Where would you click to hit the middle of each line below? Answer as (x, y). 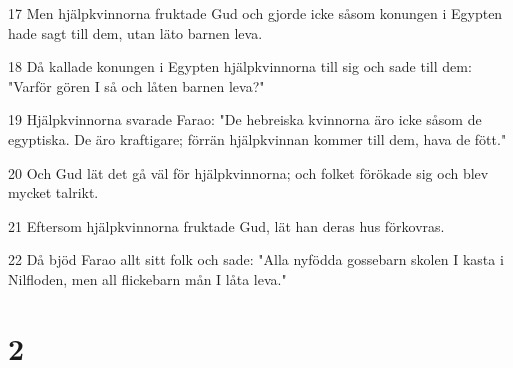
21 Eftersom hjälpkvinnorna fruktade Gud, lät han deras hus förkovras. (226, 225)
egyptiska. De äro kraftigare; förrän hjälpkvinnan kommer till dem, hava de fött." (257, 138)
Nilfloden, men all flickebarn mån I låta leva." (147, 278)
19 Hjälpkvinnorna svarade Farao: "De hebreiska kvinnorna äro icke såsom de (245, 119)
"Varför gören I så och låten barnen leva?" (136, 85)
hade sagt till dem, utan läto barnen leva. (135, 32)
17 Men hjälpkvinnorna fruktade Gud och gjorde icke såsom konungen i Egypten (255, 13)
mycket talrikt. (53, 192)
